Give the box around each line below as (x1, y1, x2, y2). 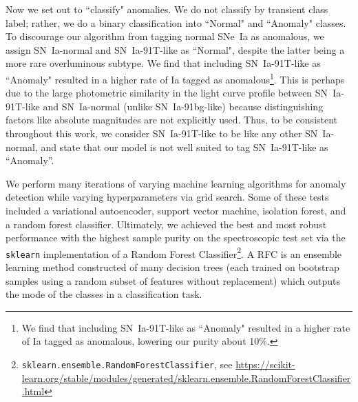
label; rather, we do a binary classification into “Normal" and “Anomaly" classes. (6, 15, 346, 30)
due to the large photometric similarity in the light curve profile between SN (6, 86, 328, 100)
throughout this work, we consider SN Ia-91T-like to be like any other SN (6, 126, 318, 140)
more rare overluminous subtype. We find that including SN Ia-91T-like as (6, 56, 321, 70)
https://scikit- (235, 357, 295, 372)
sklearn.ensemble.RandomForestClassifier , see (21, 357, 233, 372)
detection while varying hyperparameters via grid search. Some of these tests (6, 190, 329, 204)
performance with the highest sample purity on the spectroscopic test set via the (6, 230, 346, 245)
